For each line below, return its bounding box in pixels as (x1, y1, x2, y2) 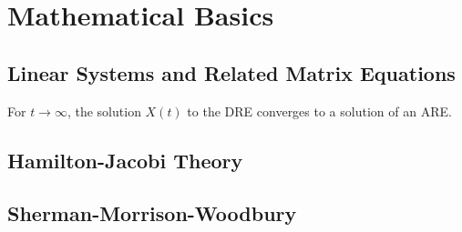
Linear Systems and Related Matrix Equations (7, 58, 456, 86)
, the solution (67, 101, 141, 120)
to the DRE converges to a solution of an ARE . (187, 101, 452, 120)
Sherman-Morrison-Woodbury (7, 199, 297, 227)
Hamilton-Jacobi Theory (7, 146, 243, 174)
